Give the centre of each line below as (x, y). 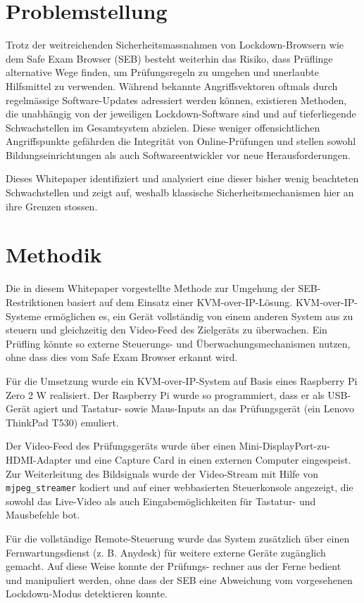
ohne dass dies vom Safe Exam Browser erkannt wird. (122, 357)
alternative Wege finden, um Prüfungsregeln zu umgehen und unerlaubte (162, 72)
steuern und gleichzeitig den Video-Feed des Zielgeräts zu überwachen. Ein (167, 330)
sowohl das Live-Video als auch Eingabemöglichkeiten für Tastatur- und (161, 501)
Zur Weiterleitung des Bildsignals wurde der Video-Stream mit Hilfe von (162, 473)
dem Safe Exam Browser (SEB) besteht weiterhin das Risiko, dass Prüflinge (169, 58)
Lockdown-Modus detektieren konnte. (87, 594)
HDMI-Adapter (39, 459)
